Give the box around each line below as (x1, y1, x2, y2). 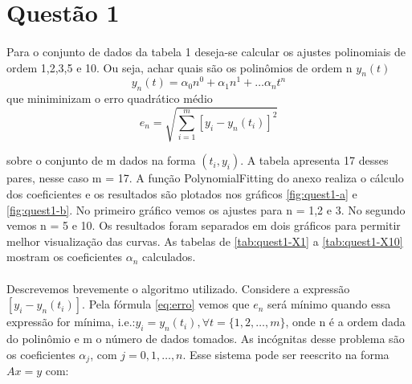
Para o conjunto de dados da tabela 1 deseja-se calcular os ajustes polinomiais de (6, 43, 406, 59)
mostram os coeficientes (6, 248, 123, 265)
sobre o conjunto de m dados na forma (6, 152, 196, 169)
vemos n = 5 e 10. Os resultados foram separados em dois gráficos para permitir (6, 217, 401, 234)
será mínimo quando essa (267, 296, 391, 313)
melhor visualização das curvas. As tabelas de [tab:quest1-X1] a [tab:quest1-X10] (6, 232, 403, 249)
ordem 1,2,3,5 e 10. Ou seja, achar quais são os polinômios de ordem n (6, 59, 353, 76)
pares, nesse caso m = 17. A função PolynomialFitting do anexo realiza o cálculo (6, 170, 404, 186)
